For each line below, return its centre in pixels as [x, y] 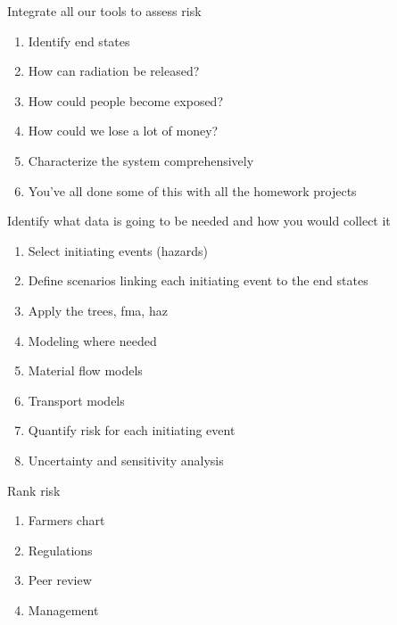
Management [63, 609]
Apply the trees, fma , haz [98, 310]
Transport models [76, 400]
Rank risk [34, 490]
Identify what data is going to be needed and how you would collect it [199, 221]
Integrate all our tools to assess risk [104, 11]
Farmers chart [66, 520]
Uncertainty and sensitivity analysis [126, 460]
